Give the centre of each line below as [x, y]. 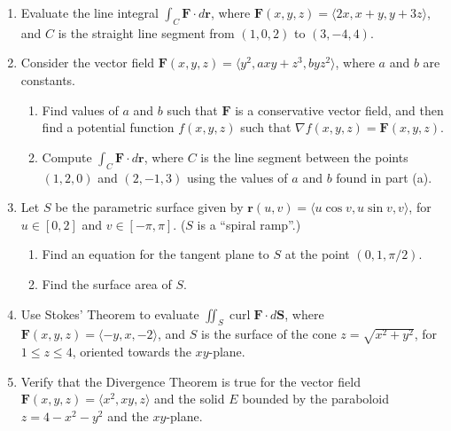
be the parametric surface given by [149, 207]
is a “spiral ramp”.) [249, 224]
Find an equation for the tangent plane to [156, 254]
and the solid [190, 399]
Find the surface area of [107, 283]
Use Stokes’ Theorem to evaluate [110, 313]
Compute [67, 157]
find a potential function [108, 127]
